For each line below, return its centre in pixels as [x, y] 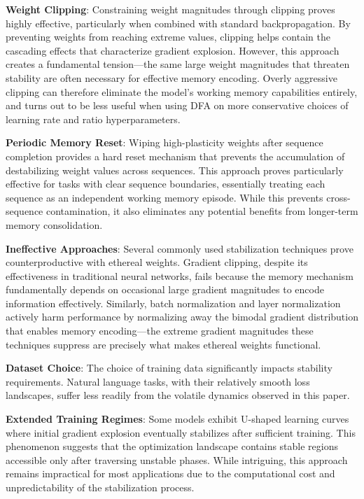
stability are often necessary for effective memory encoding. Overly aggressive [171, 77]
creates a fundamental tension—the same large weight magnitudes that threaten [178, 64]
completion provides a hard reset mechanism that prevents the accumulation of [175, 156]
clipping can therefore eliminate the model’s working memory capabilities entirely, [182, 91]
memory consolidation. [54, 224]
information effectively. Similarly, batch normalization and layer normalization [173, 303]
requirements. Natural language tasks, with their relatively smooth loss [158, 381]
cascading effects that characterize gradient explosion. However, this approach [173, 50]
